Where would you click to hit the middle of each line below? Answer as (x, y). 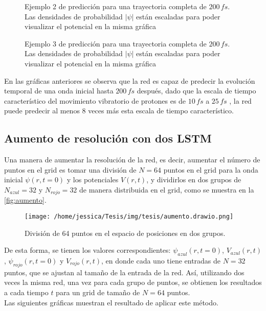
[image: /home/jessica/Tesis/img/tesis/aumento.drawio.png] (129, 216)
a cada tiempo (26, 292)
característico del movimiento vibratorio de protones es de (95, 100)
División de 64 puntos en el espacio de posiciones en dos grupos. (125, 233)
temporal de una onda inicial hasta (59, 91)
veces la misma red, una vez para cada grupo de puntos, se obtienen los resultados (133, 282)
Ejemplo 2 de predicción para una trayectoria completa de (116, 6)
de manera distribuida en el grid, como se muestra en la (167, 189)
